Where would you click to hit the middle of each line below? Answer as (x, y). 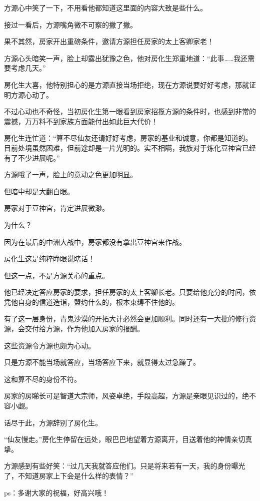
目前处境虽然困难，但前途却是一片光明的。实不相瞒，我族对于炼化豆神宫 (123, 147)
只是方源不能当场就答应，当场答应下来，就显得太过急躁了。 (102, 362)
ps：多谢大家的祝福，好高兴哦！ (56, 492)
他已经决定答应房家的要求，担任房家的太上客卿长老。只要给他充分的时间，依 (130, 292)
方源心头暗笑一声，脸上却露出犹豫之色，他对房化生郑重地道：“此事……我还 (126, 58)
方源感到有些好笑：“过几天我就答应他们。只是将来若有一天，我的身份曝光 (125, 466)
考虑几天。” (28, 68)
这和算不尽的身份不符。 (42, 379)
